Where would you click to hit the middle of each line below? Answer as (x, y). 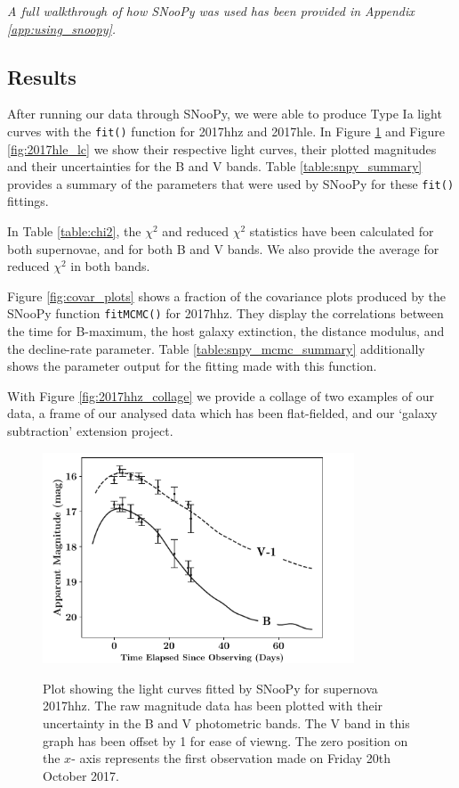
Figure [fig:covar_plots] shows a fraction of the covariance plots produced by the (227, 295)
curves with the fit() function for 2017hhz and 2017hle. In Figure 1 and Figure (226, 131)
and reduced (196, 231)
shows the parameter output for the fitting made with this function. (192, 366)
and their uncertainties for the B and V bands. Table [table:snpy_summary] (215, 166)
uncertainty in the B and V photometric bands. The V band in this (226, 722)
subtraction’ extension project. (90, 431)
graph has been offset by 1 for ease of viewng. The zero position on (225, 740)
